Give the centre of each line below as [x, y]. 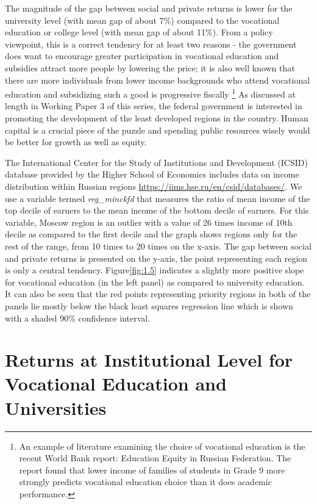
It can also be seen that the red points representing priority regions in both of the [158, 294]
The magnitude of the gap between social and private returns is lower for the [149, 8]
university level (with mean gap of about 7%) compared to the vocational [142, 20]
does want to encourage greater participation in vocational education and [142, 56]
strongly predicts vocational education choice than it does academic [145, 482]
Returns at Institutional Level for [149, 360]
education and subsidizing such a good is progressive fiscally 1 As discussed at [150, 93]
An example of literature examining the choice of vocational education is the [162, 446]
